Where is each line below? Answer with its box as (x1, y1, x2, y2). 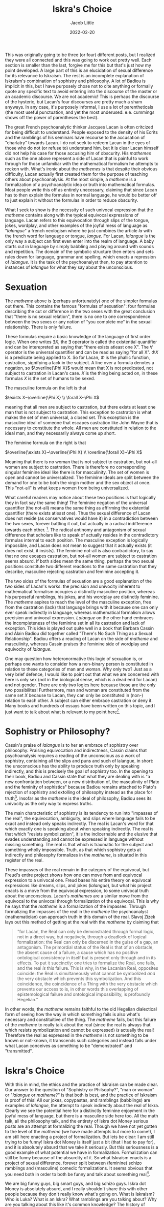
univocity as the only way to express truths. (5, 800, 93, 806)
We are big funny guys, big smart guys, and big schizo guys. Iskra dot (5, 1180, 146, 1187)
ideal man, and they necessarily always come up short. (5, 430, 116, 436)
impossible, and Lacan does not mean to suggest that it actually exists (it (5, 542, 152, 548)
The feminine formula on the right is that (5, 440, 87, 445)
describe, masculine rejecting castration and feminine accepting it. (5, 569, 140, 574)
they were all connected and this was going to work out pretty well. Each (5, 57, 152, 63)
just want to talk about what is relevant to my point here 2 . (5, 708, 120, 715)
